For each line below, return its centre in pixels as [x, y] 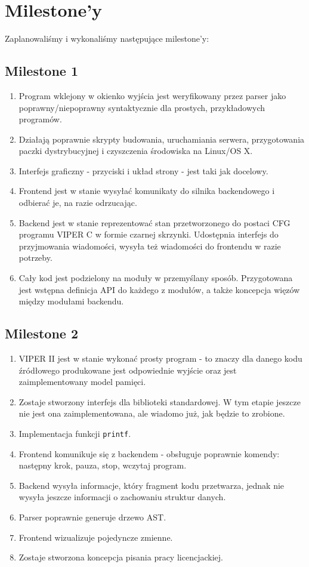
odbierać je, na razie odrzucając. [78, 203]
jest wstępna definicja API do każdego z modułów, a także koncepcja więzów [159, 289]
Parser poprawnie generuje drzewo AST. [92, 517]
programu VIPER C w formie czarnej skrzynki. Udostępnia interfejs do [149, 234]
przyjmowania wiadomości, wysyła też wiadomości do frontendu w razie [150, 246]
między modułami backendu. [71, 301]
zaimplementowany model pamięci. [82, 382]
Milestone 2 [41, 333]
